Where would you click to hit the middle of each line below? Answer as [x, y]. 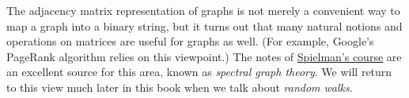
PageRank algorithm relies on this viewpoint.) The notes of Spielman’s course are [204, 56]
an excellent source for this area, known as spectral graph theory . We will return [199, 72]
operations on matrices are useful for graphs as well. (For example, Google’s [190, 41]
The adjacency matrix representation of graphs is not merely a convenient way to [203, 10]
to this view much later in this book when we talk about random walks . [180, 87]
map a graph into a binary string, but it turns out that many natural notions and [204, 25]
